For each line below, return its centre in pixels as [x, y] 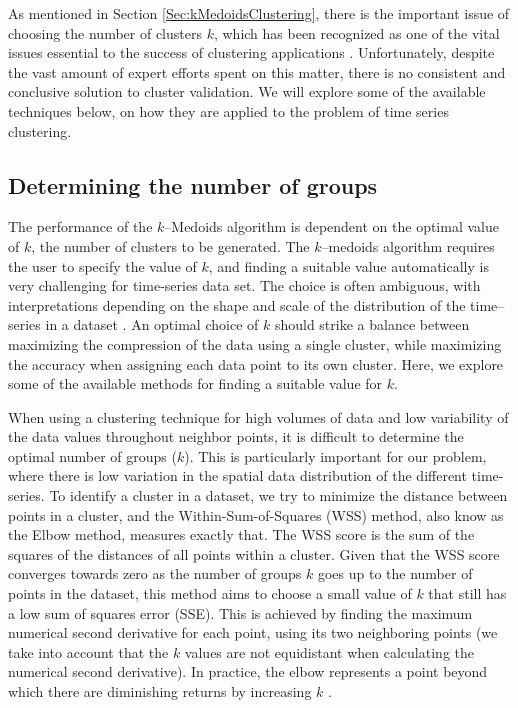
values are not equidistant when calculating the [329, 651]
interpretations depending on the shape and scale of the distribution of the [237, 304]
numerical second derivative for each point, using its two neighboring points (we [253, 632]
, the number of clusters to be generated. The [170, 245]
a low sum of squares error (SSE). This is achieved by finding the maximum [240, 612]
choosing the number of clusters [105, 32]
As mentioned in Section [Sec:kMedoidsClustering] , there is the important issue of [259, 13]
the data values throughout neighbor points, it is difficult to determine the [236, 436]
